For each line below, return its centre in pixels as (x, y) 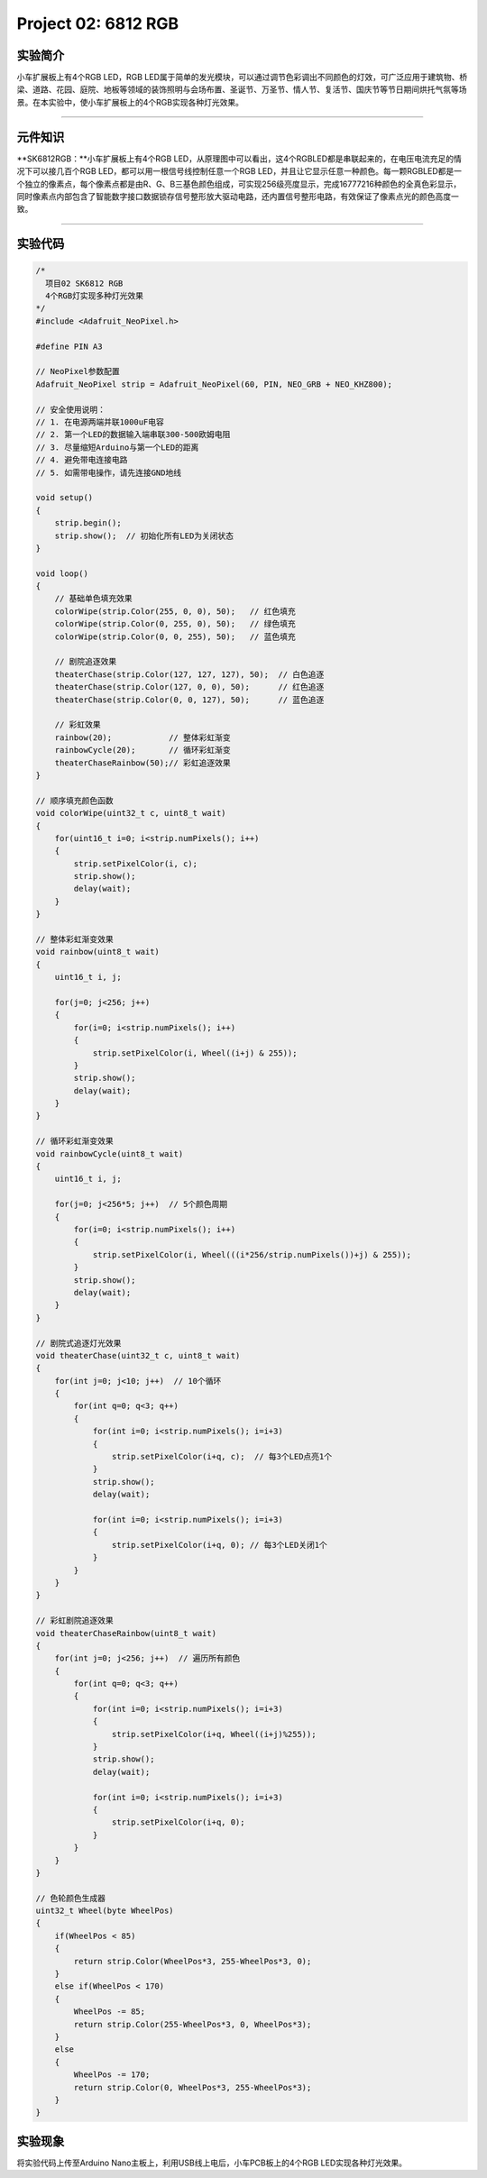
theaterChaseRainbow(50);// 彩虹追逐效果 (142, 763)
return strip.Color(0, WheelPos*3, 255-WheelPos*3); (193, 2087)
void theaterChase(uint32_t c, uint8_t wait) (138, 1355)
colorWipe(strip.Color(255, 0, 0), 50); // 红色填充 (175, 611)
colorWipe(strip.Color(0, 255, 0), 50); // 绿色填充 (175, 624)
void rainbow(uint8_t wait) (97, 952)
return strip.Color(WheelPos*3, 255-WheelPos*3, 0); (193, 1961)
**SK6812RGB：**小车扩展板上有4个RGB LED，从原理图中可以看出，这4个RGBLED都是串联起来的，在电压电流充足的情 (239, 159)
